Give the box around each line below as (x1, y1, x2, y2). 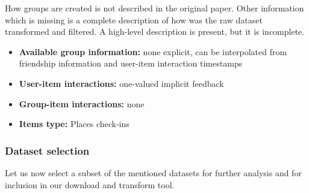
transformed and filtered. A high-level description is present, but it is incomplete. (5, 25, 305, 38)
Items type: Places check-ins (19, 117, 130, 130)
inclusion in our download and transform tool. (5, 178, 175, 191)
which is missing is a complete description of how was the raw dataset (5, 13, 263, 26)
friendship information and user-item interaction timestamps (19, 57, 243, 70)
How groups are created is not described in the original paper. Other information (5, 2, 304, 14)
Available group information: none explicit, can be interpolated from (19, 45, 287, 58)
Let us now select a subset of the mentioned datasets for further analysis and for (5, 166, 302, 179)
